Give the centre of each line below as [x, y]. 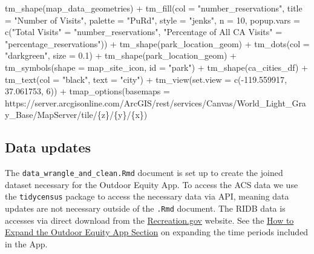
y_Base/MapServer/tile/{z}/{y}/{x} [74, 115]
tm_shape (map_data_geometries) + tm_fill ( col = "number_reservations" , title [154, 8]
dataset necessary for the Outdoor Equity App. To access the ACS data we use [152, 184]
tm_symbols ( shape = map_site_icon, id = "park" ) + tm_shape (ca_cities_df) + [157, 67]
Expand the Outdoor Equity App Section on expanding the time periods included [157, 232]
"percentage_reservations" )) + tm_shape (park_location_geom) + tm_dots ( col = [157, 43]
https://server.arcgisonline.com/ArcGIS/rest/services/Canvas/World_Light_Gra [155, 103]
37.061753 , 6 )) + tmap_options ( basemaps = [87, 91]
